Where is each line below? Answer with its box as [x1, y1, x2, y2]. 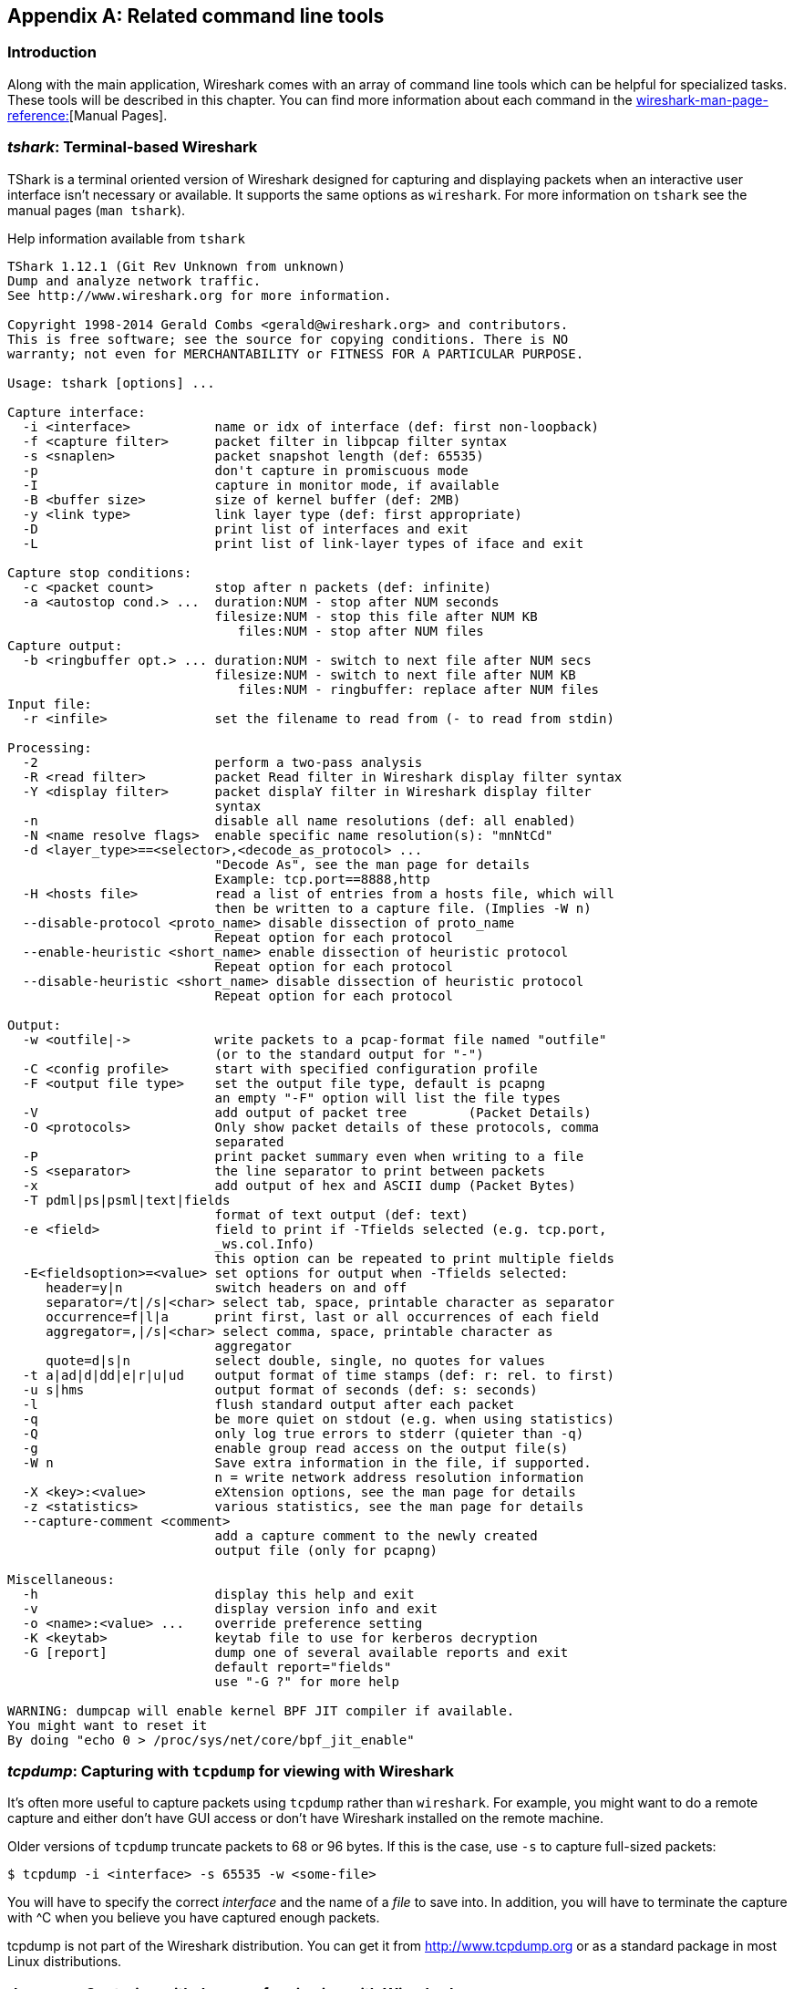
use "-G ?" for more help [214, 1673, 399, 1689]
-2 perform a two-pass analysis [22, 754, 423, 770]
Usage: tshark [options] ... [7, 375, 215, 390]
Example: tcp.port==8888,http [214, 871, 430, 886]
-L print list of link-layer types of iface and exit [22, 535, 584, 551]
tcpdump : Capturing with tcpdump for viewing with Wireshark [7, 1761, 455, 1780]
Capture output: [7, 637, 123, 653]
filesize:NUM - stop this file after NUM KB [214, 608, 538, 624]
